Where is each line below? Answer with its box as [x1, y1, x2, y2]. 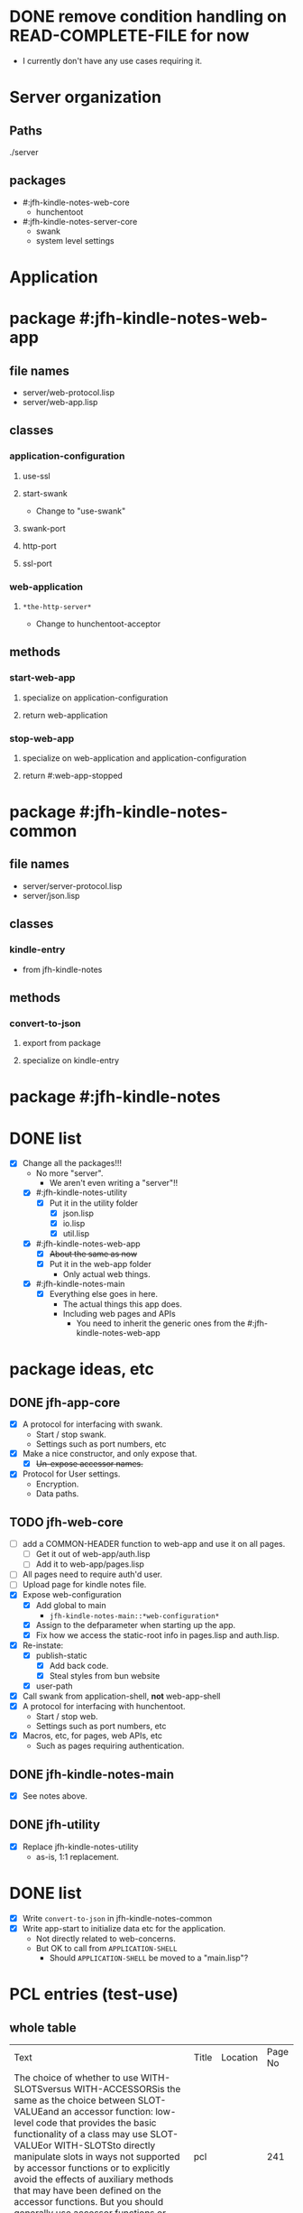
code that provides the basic [35, 2116, 157, 2129]
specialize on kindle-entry [22, 1055, 120, 1066]
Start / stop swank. [35, 1429, 106, 1440]
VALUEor [14, 2139, 52, 2152]
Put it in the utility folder [49, 1198, 138, 1208]
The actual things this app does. [62, 1299, 183, 1310]
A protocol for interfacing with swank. [22, 1419, 163, 1430]
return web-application [22, 709, 108, 720]
